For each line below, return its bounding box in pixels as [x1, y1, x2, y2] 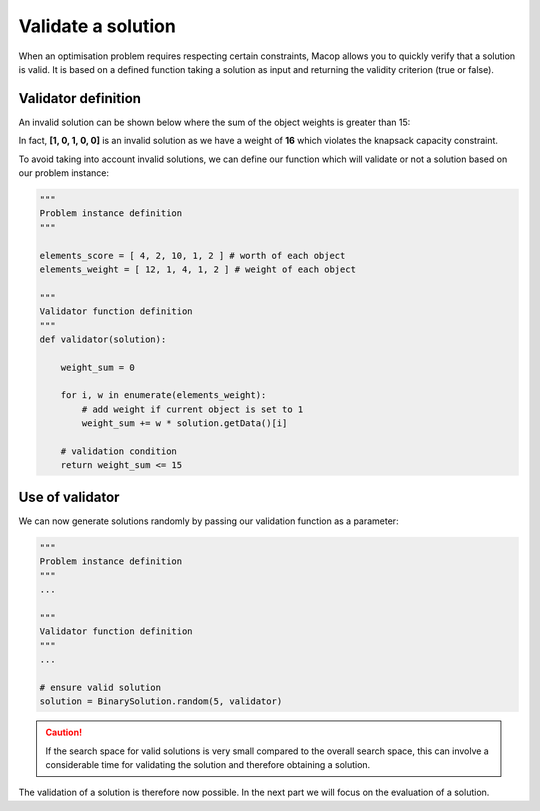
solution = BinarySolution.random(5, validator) [39, 696, 283, 707]
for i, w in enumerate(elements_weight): [60, 390, 267, 401]
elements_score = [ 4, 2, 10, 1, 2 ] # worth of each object [39, 250, 346, 261]
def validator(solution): [39, 333, 167, 345]
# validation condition [60, 446, 177, 457]
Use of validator [18, 488, 120, 505]
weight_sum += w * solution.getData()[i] [81, 418, 288, 429]
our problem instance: [18, 167, 110, 179]
